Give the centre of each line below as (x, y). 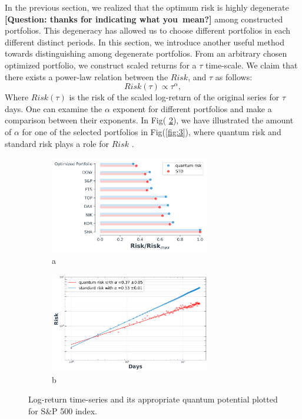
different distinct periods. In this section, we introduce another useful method (145, 42)
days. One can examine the (54, 108)
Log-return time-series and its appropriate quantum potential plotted (153, 399)
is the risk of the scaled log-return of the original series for (174, 97)
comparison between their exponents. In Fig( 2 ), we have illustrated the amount (149, 120)
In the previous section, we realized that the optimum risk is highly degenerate (147, 7)
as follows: (234, 76)
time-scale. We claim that (251, 65)
